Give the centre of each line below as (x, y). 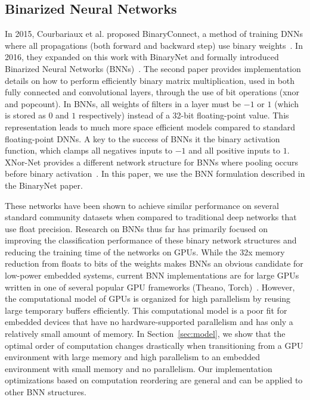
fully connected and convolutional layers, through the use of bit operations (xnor (152, 92)
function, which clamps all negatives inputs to (89, 150)
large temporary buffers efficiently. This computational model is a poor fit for (146, 310)
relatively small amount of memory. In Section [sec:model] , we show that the (145, 334)
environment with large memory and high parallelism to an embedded (133, 357)
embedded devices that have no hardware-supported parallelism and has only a (149, 322)
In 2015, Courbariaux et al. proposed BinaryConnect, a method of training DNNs (154, 34)
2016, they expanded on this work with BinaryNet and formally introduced (142, 57)
